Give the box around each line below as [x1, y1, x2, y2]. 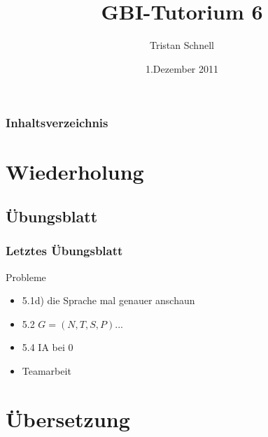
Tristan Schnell [150, 38, 214, 52]
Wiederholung [6, 157, 144, 186]
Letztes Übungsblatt [6, 242, 123, 259]
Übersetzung [6, 404, 130, 433]
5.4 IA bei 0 [22, 340, 73, 354]
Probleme [6, 269, 46, 284]
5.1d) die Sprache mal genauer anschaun [22, 293, 195, 308]
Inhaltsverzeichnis [6, 114, 108, 131]
